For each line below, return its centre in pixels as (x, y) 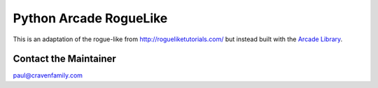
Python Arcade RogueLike (90, 18)
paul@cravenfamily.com (48, 75)
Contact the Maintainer (65, 59)
